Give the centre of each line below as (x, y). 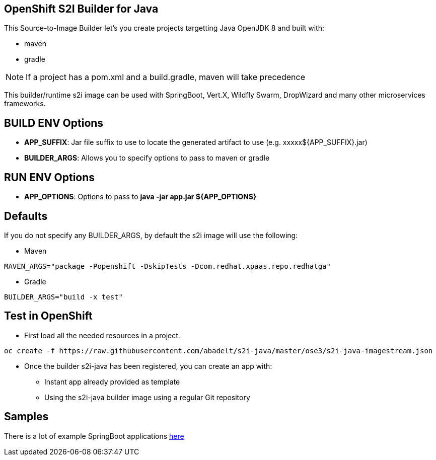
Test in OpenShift (48, 316)
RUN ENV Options (50, 177)
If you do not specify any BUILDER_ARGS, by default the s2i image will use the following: (151, 235)
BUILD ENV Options (54, 123)
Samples (26, 417)
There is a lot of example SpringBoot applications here (94, 436)
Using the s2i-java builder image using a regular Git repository (147, 397)
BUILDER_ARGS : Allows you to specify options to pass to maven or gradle (147, 158)
